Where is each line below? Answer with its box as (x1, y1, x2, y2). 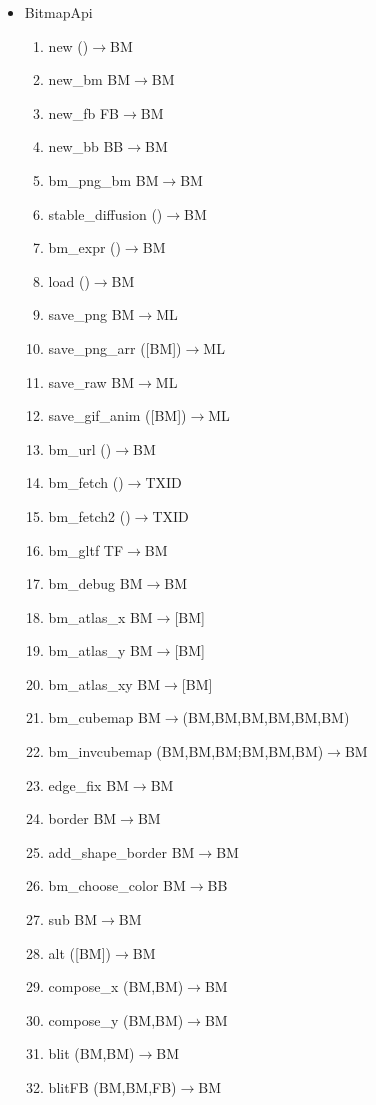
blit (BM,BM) (48, 1043, 135, 1064)
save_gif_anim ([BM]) (48, 405, 187, 426)
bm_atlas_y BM (48, 640, 153, 661)
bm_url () (48, 438, 112, 459)
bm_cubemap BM (48, 707, 161, 728)
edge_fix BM (48, 774, 129, 795)
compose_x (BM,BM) (48, 976, 184, 997)
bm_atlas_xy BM (48, 673, 161, 694)
